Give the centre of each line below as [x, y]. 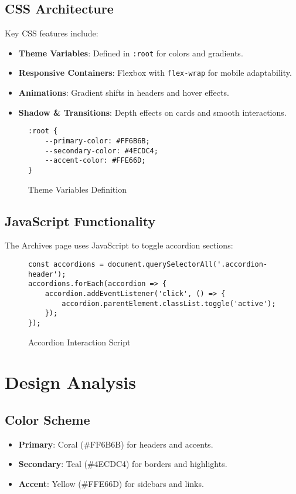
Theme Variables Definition [77, 189]
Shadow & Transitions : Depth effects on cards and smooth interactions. [152, 112]
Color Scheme [47, 419]
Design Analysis [70, 382]
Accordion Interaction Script [79, 342]
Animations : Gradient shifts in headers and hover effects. [124, 93]
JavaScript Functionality [80, 221]
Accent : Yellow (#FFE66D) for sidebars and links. [111, 483]
